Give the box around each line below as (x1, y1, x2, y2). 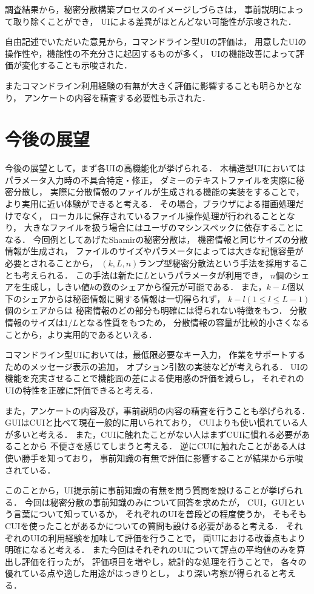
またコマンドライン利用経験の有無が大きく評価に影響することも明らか (5, 79, 285, 91)
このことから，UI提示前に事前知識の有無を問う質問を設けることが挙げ (5, 484, 286, 497)
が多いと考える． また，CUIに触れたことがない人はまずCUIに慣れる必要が (5, 427, 302, 440)
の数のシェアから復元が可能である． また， (94, 280, 267, 293)
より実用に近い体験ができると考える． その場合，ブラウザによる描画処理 (5, 197, 296, 210)
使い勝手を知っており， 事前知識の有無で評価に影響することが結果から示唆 (5, 451, 304, 464)
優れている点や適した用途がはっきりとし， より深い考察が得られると (5, 567, 279, 579)
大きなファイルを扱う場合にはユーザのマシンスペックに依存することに (24, 221, 304, 234)
